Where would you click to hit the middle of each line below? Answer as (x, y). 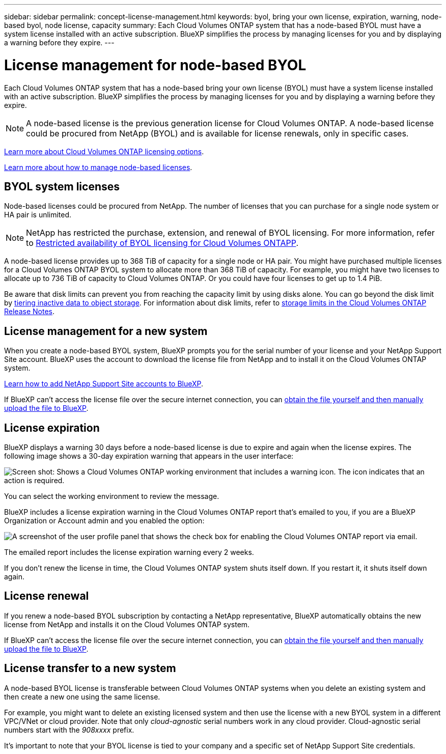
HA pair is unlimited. (38, 215)
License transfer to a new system (90, 668)
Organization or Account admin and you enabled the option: (104, 521)
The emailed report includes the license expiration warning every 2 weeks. (129, 552)
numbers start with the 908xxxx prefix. (69, 730)
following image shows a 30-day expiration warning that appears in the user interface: (149, 456)
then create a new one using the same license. (82, 696)
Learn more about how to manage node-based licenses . (98, 167)
